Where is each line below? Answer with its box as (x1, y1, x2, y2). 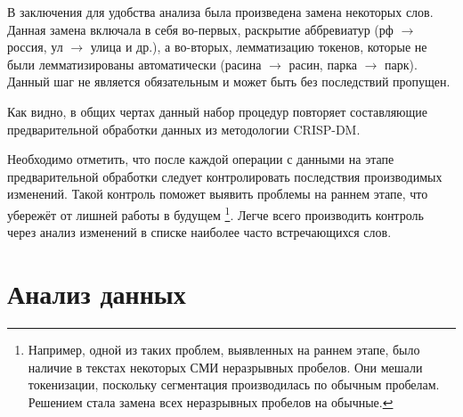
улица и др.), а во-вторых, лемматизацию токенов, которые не (90, 37, 427, 56)
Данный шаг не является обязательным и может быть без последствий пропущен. (7, 72, 451, 91)
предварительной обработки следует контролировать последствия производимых (7, 167, 443, 185)
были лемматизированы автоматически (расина (7, 54, 262, 73)
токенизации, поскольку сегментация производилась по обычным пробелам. (28, 375, 440, 394)
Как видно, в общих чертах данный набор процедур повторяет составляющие (7, 102, 428, 120)
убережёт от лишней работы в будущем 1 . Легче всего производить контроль (7, 202, 424, 224)
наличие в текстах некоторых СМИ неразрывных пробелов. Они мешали (28, 357, 423, 376)
